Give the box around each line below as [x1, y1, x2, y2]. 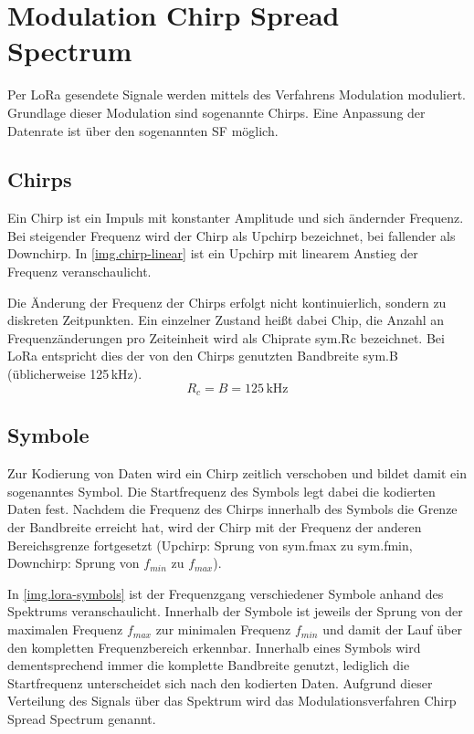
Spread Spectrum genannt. [7, 709, 156, 729]
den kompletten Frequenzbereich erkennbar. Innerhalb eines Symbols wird [7, 637, 421, 656]
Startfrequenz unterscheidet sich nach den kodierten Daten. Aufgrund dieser [7, 673, 433, 692]
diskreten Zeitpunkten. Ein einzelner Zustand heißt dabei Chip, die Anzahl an [7, 310, 445, 330]
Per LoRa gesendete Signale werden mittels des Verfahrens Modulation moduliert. [7, 85, 466, 104]
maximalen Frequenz [7, 620, 123, 639]
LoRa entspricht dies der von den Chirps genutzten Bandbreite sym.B [7, 346, 398, 365]
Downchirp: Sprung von [7, 553, 140, 572]
